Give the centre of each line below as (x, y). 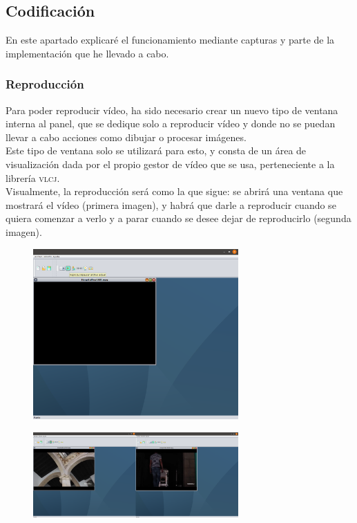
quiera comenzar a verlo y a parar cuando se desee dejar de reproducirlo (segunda (178, 218)
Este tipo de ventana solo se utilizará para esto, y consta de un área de (156, 150)
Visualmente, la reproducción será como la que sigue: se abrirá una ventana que (174, 191)
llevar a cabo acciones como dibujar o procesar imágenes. (126, 137)
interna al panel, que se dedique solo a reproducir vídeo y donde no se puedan (171, 123)
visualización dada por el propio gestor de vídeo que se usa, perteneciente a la (170, 164)
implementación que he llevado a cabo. (87, 53)
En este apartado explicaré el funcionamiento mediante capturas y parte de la (170, 40)
